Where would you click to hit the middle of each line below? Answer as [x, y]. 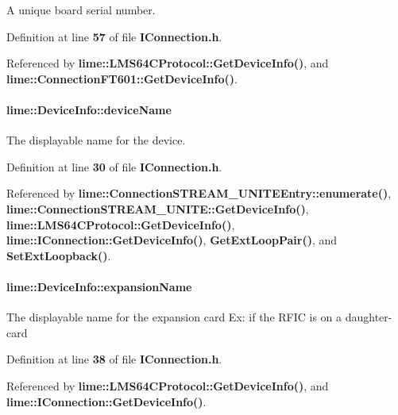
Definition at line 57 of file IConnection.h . [114, 36]
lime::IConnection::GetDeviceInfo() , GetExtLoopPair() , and [172, 240]
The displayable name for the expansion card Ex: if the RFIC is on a [174, 317]
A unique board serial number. [81, 10]
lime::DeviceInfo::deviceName [89, 109]
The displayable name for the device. [96, 140]
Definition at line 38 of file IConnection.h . [114, 359]
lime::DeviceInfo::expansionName [99, 286]
